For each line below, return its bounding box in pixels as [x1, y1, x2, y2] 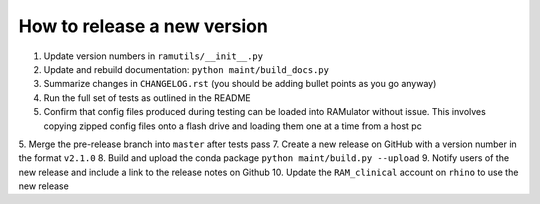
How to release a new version [18, 15, 269, 37]
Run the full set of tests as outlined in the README [43, 91, 251, 104]
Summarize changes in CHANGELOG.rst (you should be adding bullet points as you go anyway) [43, 78, 437, 90]
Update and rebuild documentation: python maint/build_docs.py [43, 63, 330, 75]
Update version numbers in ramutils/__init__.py [43, 50, 264, 62]
